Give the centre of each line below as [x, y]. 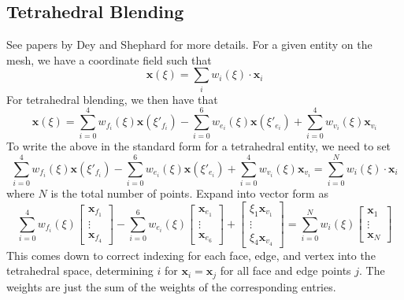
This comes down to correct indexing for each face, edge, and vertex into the [191, 255]
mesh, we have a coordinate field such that [109, 59]
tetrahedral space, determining [80, 270]
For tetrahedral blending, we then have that [112, 99]
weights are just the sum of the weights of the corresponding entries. [171, 286]
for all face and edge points [285, 270]
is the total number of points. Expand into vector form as [189, 193]
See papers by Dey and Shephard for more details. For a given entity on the [189, 44]
